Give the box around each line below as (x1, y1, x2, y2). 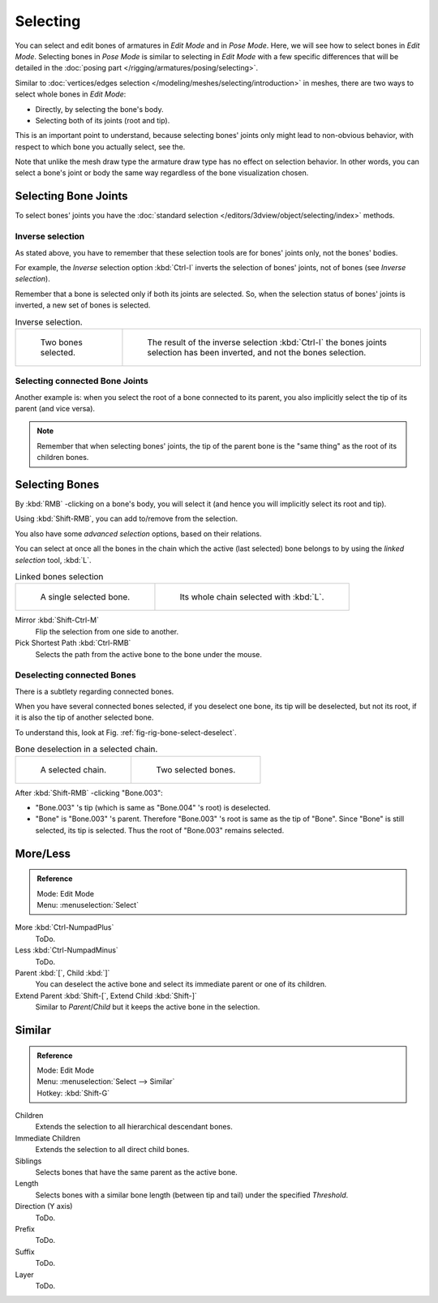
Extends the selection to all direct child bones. (35, 1145, 190, 1155)
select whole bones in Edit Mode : (15, 89, 127, 99)
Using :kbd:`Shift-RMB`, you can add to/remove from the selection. (15, 514, 238, 523)
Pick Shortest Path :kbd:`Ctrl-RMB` (15, 638, 131, 648)
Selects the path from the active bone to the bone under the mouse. (35, 649, 263, 659)
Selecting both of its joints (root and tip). (35, 115, 170, 125)
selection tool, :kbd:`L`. (15, 555, 92, 565)
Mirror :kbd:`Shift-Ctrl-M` (15, 615, 99, 625)
